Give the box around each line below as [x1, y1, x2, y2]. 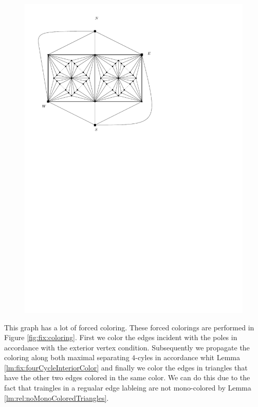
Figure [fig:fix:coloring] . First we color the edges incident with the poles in [4, 332, 237, 343]
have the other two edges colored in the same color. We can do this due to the [4, 372, 250, 383]
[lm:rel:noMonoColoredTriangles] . [4, 392, 109, 403]
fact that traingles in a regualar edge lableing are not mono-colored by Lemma [4, 382, 251, 393]
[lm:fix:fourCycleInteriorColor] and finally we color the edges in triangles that [4, 362, 248, 373]
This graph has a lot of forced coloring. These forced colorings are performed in [4, 322, 254, 332]
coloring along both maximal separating [4, 352, 130, 363]
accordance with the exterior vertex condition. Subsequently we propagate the [4, 342, 250, 352]
